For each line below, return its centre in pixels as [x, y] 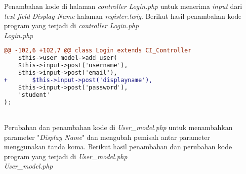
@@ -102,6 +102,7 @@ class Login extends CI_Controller [98, 51]
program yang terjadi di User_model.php [66, 156]
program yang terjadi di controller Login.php [71, 25]
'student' [34, 95]
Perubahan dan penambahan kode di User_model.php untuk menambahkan [118, 127]
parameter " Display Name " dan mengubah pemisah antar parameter [107, 137]
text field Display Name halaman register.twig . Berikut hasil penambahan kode [123, 16]
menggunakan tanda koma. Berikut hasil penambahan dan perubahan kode [118, 147]
